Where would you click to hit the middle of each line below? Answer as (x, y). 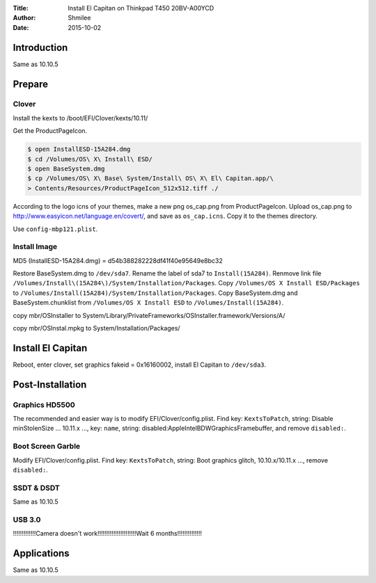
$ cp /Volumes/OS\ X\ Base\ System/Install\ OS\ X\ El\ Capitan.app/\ (151, 178)
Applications (41, 553)
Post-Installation (50, 384)
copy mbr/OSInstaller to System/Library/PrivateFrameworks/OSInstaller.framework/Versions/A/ (149, 315)
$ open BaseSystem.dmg (66, 169)
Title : (21, 8)
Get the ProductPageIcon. (50, 131)
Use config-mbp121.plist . (55, 229)
